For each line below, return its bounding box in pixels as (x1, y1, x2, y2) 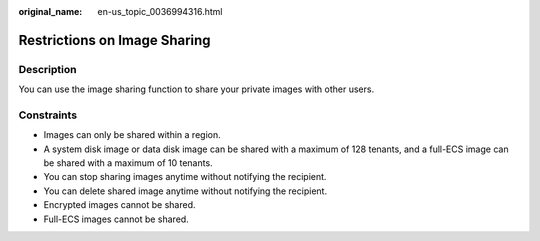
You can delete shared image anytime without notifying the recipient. (43, 185, 328, 197)
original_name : (18, 6, 83, 17)
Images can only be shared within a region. (43, 129, 221, 141)
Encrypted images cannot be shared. (43, 199, 196, 211)
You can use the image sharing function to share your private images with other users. (18, 83, 375, 95)
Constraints (18, 108, 78, 122)
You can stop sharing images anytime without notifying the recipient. (43, 171, 327, 183)
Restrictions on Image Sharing (18, 31, 211, 49)
